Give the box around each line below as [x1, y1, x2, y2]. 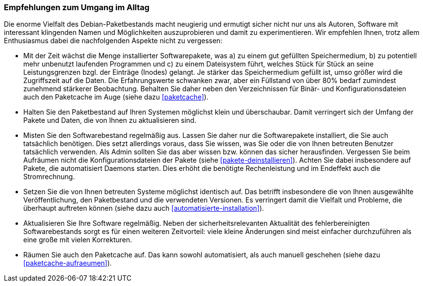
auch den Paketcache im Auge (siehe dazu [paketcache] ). [23, 93, 209, 101]
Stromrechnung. [23, 172, 75, 181]
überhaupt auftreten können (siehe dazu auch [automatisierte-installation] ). [23, 204, 264, 213]
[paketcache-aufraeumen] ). [23, 259, 112, 268]
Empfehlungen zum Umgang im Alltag [4, 2, 150, 12]
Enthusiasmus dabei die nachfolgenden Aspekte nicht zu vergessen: [4, 36, 223, 45]
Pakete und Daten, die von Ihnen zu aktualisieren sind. [23, 116, 196, 125]
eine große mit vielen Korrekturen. [23, 236, 132, 244]
